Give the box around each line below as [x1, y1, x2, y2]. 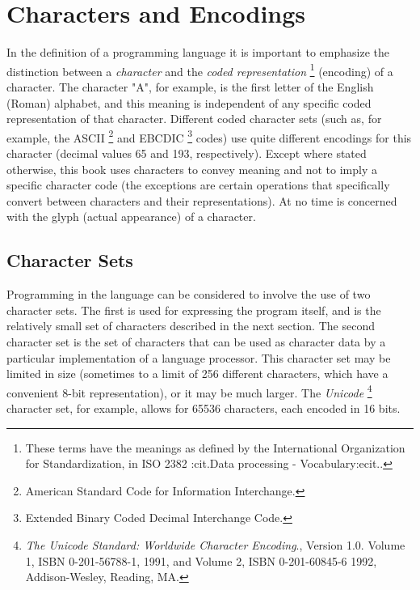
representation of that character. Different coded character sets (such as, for [6, 110, 382, 127]
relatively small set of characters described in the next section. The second [6, 317, 375, 334]
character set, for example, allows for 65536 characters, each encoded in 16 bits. [6, 399, 401, 416]
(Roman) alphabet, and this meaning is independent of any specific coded [6, 94, 372, 111]
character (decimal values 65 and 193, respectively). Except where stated [6, 145, 367, 161]
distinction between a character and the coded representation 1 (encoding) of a [6, 60, 393, 79]
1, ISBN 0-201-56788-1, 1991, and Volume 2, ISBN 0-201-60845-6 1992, [25, 552, 377, 569]
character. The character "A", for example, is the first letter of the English [6, 78, 374, 95]
